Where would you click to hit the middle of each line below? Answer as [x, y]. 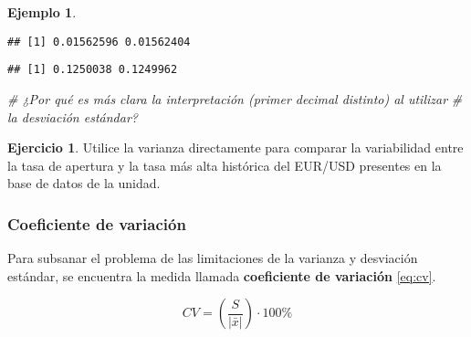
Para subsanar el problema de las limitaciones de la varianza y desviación [213, 258]
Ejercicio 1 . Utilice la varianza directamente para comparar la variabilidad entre [235, 147]
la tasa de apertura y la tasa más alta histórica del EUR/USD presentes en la [225, 165]
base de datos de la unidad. [84, 183]
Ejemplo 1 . [42, 12]
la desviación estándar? [73, 116]
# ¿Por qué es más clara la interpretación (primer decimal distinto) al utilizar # [235, 98]
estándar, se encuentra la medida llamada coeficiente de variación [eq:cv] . [222, 275]
